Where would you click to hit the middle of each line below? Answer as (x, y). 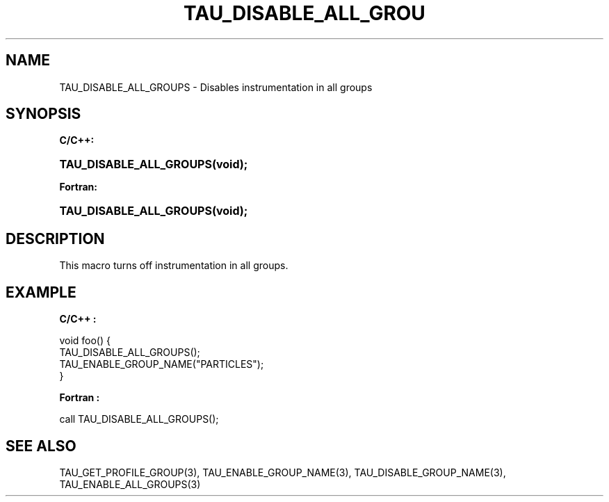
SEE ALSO (41, 446)
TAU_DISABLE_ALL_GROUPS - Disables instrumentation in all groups (216, 87)
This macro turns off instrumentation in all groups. (174, 266)
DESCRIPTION (55, 238)
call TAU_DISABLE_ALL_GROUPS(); (139, 419)
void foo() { (85, 341)
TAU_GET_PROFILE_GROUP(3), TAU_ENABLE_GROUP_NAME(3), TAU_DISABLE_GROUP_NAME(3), (283, 472)
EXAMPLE (41, 292)
